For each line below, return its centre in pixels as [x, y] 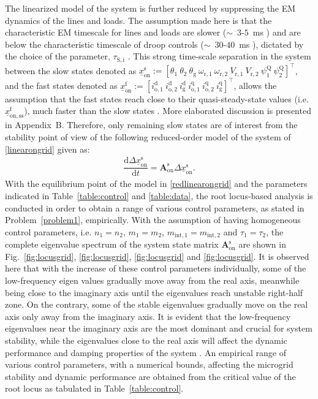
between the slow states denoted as [71, 70]
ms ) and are [277, 32]
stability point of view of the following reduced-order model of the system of [148, 137]
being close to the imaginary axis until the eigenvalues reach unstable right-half [154, 292]
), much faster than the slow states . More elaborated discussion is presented [168, 111]
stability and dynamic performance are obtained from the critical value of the [150, 376]
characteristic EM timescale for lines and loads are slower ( [116, 32]
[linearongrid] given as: [47, 149]
